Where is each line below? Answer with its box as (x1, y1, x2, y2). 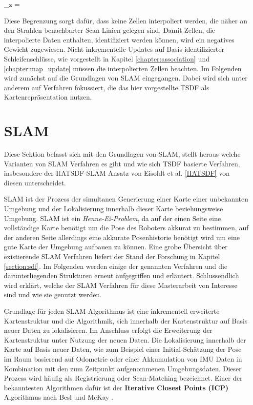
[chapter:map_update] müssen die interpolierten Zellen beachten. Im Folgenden (4, 63, 242, 73)
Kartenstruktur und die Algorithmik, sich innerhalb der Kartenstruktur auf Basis (4, 315, 248, 325)
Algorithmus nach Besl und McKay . (4, 392, 114, 402)
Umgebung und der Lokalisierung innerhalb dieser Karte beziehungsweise (4, 203, 223, 214)
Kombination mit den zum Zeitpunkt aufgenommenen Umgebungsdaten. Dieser (4, 363, 242, 373)
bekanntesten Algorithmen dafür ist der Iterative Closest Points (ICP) (4, 382, 229, 392)
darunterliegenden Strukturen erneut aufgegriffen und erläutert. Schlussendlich (4, 270, 239, 281)
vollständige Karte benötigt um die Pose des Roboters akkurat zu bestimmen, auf (4, 223, 249, 233)
